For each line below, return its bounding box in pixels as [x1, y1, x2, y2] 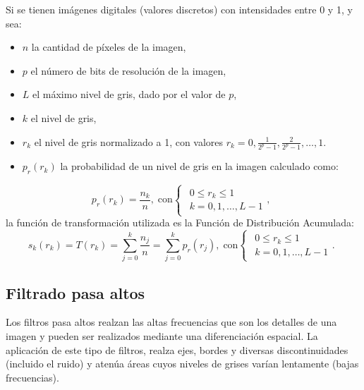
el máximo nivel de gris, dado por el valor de [32, 87, 226, 102]
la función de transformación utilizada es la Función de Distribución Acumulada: [6, 215, 354, 230]
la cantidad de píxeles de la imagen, [31, 39, 186, 54]
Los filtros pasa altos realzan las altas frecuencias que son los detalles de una [6, 315, 337, 329]
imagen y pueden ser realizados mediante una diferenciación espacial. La [6, 329, 318, 343]
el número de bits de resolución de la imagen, [30, 63, 226, 78]
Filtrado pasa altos [6, 281, 145, 303]
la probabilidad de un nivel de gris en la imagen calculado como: [60, 159, 339, 173]
